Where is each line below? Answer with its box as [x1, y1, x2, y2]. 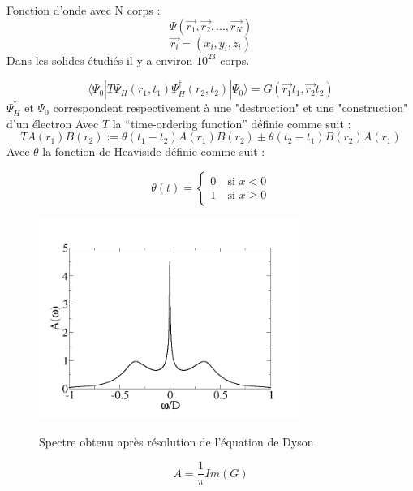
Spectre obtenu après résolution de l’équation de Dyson [39, 433, 314, 450]
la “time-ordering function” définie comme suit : [112, 114, 351, 131]
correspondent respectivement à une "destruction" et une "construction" [53, 99, 408, 116]
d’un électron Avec [6, 114, 99, 131]
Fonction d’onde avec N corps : [6, 2, 161, 18]
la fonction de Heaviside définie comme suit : [42, 143, 265, 160]
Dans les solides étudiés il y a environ [6, 51, 193, 68]
